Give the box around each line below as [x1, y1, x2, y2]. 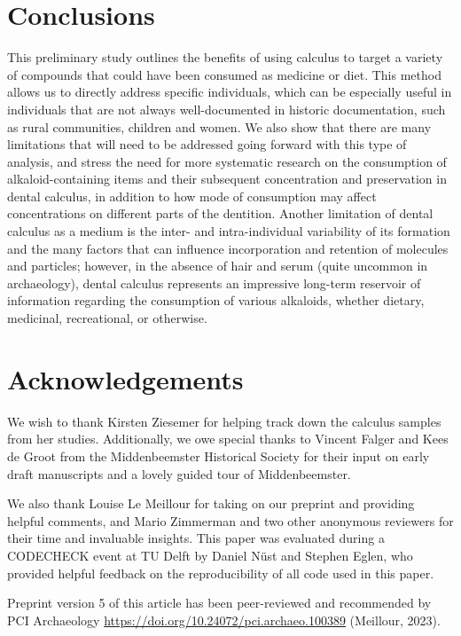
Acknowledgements [7, 360, 244, 397]
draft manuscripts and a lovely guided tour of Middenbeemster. [7, 464, 351, 483]
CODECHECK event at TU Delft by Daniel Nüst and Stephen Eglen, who [7, 546, 413, 564]
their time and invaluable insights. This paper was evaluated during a [7, 529, 385, 547]
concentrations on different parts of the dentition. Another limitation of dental [7, 204, 434, 223]
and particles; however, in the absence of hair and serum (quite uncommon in [7, 256, 428, 275]
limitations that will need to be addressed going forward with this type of [7, 135, 407, 153]
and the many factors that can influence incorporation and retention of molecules [7, 239, 449, 257]
